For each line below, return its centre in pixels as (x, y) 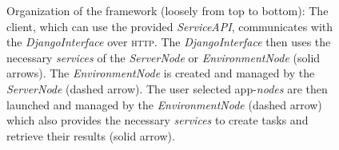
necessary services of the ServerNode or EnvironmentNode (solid (164, 57)
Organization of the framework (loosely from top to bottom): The (168, 10)
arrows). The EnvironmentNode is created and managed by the (161, 73)
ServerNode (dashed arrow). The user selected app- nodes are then (167, 88)
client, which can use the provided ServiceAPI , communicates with (170, 26)
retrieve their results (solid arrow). (91, 135)
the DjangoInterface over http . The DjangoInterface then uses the (169, 42)
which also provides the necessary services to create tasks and (158, 120)
